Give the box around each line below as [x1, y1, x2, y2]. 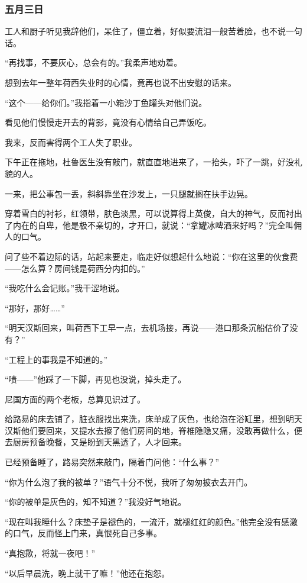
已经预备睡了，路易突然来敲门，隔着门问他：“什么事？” [5, 456, 220, 468]
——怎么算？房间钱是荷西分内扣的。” [5, 262, 145, 274]
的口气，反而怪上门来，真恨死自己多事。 [5, 527, 162, 539]
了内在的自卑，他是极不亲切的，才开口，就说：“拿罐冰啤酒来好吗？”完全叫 [5, 218, 294, 231]
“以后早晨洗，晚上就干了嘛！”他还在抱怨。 [5, 566, 170, 579]
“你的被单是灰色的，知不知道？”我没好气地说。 [5, 495, 187, 508]
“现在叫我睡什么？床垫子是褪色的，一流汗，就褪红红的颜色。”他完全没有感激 [5, 515, 298, 527]
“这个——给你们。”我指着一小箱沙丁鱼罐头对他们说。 [5, 96, 207, 108]
